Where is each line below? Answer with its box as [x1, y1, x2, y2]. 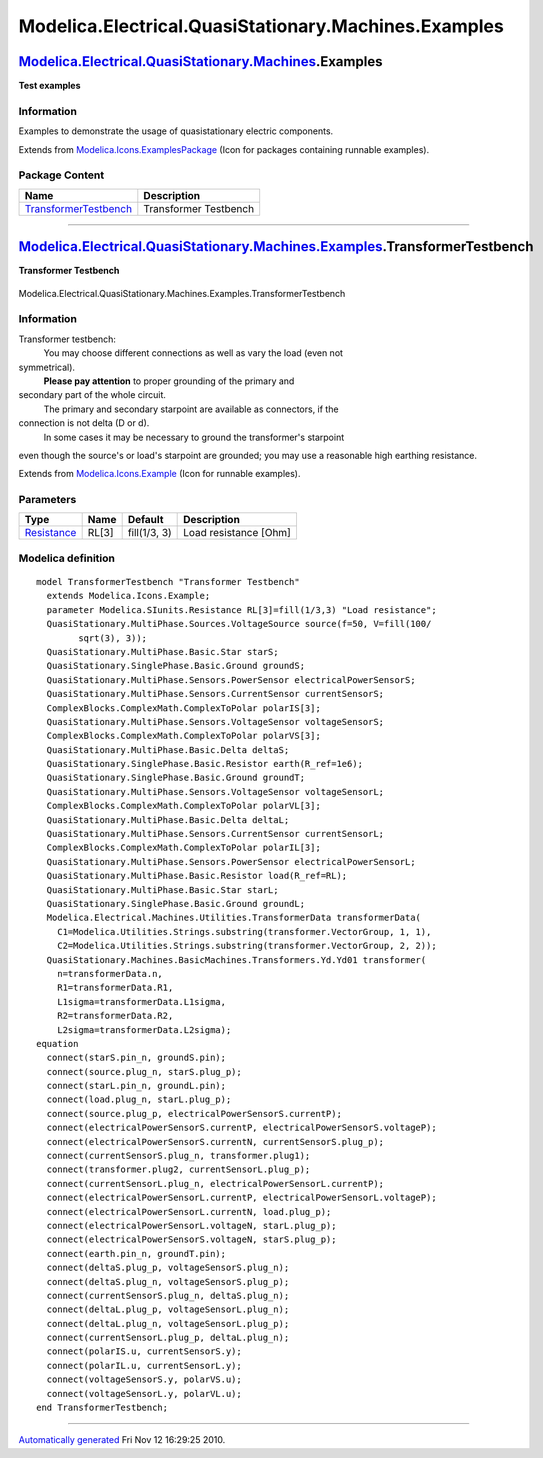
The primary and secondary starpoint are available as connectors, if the [43, 403, 339, 415]
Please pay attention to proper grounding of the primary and [43, 375, 295, 387]
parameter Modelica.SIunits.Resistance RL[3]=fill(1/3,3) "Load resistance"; [46, 604, 437, 615]
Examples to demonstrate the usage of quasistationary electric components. [18, 125, 334, 137]
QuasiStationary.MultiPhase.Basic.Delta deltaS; [46, 744, 290, 755]
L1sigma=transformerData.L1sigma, [56, 996, 227, 1007]
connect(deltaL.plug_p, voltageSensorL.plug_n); [46, 1304, 290, 1315]
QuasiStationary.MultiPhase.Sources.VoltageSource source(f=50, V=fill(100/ [46, 618, 432, 630]
